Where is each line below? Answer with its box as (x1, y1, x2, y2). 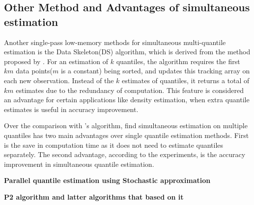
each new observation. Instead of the (4, 75, 114, 85)
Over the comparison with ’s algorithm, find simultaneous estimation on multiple (4, 120, 248, 131)
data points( (16, 66, 53, 76)
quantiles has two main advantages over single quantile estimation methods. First (4, 130, 249, 140)
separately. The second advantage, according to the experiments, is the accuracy (4, 149, 246, 159)
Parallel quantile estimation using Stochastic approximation (4, 175, 211, 185)
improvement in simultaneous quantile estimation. (4, 159, 154, 169)
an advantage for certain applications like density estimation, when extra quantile (4, 94, 250, 105)
